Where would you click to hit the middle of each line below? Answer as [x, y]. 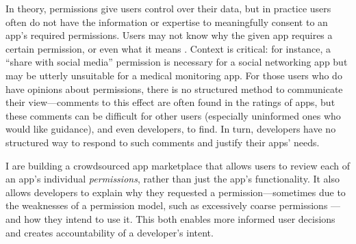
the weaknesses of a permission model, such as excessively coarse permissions [167, 205]
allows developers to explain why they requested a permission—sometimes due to [176, 192]
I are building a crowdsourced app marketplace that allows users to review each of [178, 165]
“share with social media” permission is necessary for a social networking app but [177, 62]
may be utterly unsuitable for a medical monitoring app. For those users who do [174, 75]
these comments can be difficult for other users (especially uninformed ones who [173, 115]
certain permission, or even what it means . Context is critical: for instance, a [168, 48]
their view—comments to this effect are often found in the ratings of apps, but [170, 102]
